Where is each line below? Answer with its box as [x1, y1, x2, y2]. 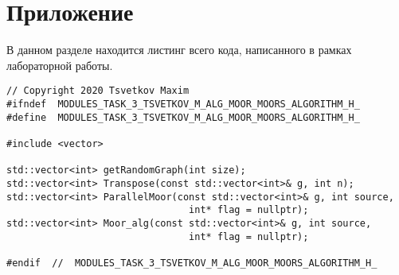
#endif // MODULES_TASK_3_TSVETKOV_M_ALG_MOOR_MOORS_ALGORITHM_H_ [6, 257, 377, 269]
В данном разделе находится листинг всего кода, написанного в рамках [6, 41, 352, 58]
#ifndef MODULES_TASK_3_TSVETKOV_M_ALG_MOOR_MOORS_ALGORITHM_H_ [6, 98, 360, 110]
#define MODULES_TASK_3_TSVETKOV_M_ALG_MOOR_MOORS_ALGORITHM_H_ [6, 111, 360, 123]
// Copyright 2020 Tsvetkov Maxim [6, 85, 190, 97]
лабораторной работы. [6, 56, 113, 73]
